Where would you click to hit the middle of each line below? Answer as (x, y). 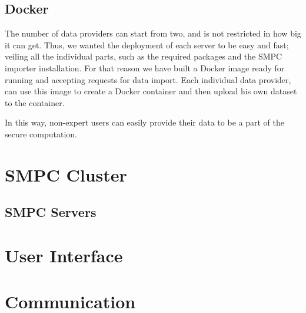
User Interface (64, 255)
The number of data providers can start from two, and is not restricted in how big (153, 33)
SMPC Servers (51, 212)
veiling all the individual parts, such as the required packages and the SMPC (144, 56)
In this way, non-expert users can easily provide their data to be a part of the (144, 122)
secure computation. (41, 134)
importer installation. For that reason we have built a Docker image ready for (145, 67)
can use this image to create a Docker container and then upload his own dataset (151, 91)
